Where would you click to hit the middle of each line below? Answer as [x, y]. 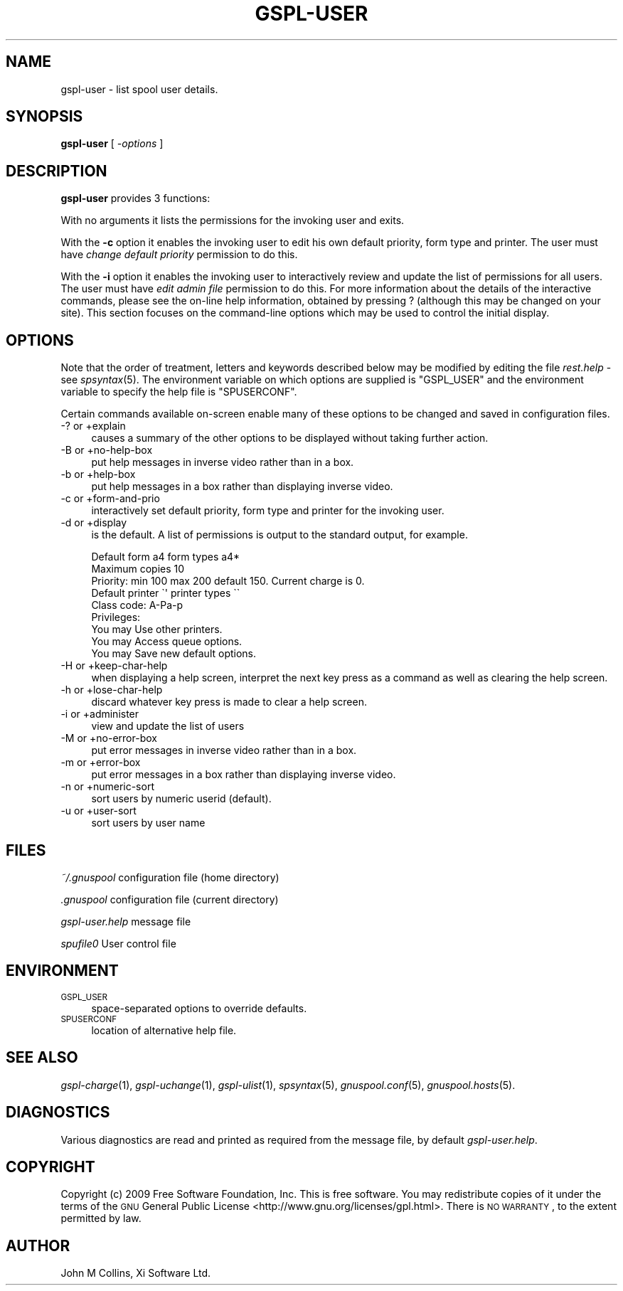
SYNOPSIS [44, 117]
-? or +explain [93, 426]
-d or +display [94, 523]
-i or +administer [100, 714]
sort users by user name [148, 823]
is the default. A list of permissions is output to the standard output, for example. [279, 535]
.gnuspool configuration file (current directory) [170, 899]
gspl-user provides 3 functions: [135, 198]
